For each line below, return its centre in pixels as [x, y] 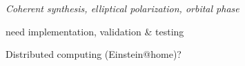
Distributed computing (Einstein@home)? [94, 54]
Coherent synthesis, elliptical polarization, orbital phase [122, 8]
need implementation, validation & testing [95, 31]
